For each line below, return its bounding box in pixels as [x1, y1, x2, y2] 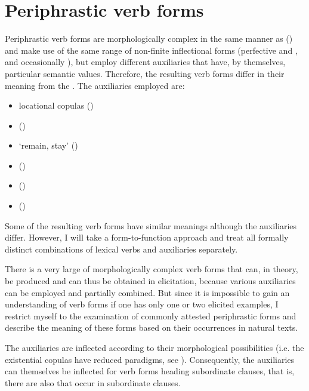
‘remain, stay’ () [18, 139, 78, 152]
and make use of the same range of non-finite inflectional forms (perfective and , [5, 44, 298, 56]
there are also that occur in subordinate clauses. [5, 376, 181, 389]
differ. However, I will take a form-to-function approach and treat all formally [5, 231, 289, 244]
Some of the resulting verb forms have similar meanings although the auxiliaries [5, 219, 297, 232]
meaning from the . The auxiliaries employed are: [5, 79, 185, 91]
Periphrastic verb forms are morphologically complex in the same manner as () [5, 32, 293, 45]
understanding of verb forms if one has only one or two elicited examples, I [5, 298, 279, 310]
